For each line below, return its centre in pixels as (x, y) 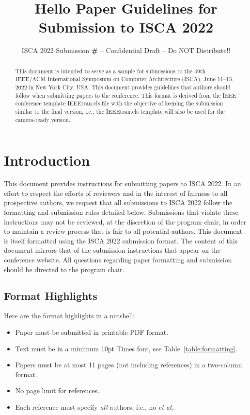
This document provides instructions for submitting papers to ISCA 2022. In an (123, 183)
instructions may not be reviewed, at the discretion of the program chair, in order (125, 221)
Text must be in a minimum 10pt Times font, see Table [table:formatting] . (126, 348)
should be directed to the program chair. (64, 269)
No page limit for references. (57, 390)
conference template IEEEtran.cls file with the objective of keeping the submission (119, 103)
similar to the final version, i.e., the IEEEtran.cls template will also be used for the (120, 111)
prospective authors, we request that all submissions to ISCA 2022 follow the (118, 202)
